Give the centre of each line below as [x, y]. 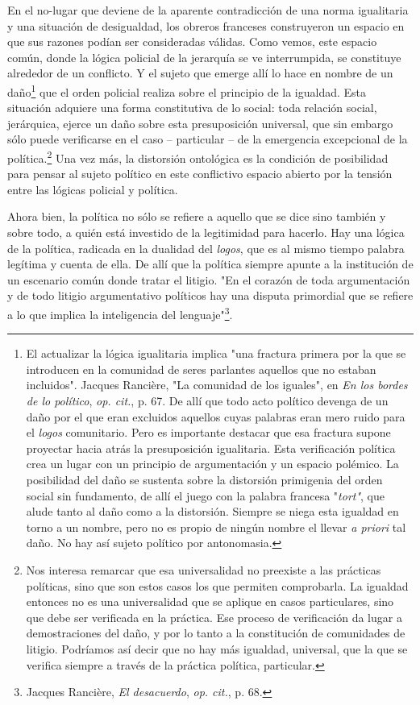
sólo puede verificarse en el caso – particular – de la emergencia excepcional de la [208, 139]
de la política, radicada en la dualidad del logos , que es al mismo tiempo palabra [206, 248]
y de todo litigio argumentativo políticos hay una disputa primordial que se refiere [210, 295]
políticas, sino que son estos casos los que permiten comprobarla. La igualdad [217, 585]
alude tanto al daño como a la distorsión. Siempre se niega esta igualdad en [212, 511]
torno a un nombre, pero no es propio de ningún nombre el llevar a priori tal [216, 527]
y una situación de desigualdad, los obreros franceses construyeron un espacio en [206, 25]
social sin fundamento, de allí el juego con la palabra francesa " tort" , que [206, 495]
